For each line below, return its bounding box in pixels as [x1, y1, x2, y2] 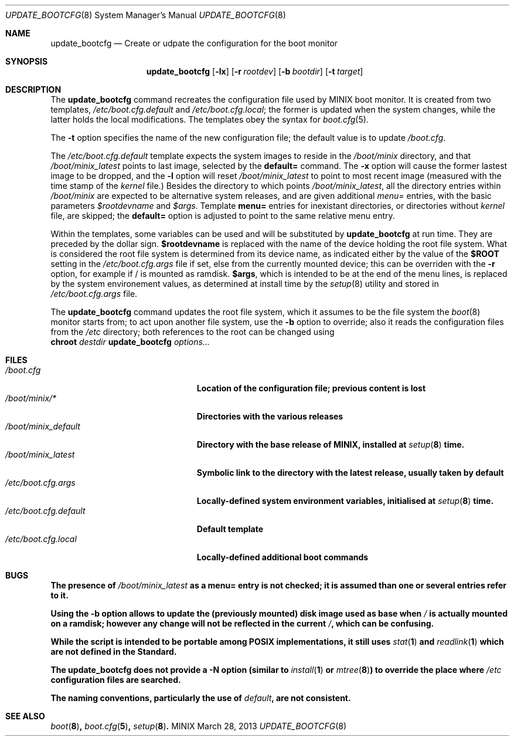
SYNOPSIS [5, 56, 48, 66]
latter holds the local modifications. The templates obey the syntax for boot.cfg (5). [50, 114, 369, 124]
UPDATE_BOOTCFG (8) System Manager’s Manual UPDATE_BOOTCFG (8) [5, 10, 286, 20]
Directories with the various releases [196, 411, 343, 421]
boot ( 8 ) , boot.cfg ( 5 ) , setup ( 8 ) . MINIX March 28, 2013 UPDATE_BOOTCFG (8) [50, 721, 347, 731]
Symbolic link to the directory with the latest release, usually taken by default [196, 468, 504, 478]
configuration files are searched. [50, 675, 181, 685]
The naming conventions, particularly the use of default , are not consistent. [50, 693, 351, 703]
